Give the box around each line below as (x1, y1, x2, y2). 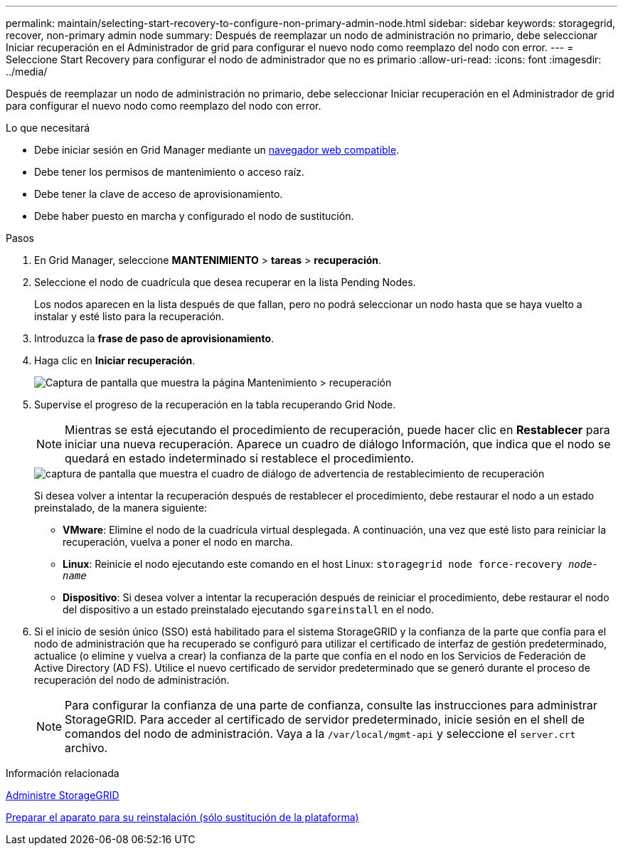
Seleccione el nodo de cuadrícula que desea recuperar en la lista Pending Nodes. (34, 276, 416, 288)
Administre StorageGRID (6, 789, 119, 801)
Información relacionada (6, 767, 119, 779)
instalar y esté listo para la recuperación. (34, 310, 225, 322)
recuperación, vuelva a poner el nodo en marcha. (63, 536, 293, 548)
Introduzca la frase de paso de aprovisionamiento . (34, 332, 275, 344)
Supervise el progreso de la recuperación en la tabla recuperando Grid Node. (34, 398, 396, 411)
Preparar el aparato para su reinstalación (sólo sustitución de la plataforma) (6, 811, 359, 823)
